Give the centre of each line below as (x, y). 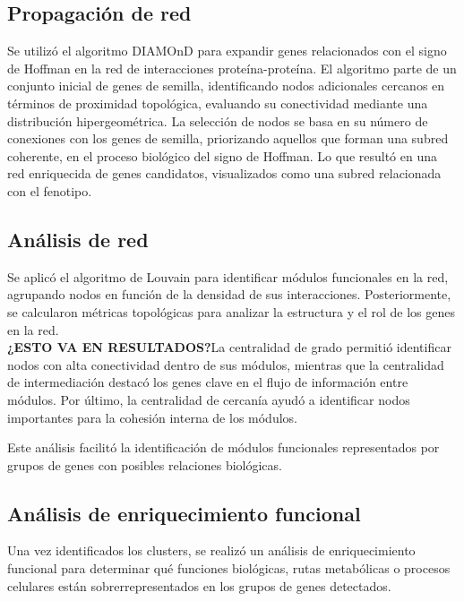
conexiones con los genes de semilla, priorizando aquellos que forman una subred (228, 138)
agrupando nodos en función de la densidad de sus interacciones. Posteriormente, (229, 294)
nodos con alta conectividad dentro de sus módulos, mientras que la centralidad (226, 364)
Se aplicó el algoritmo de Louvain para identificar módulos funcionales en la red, (228, 276)
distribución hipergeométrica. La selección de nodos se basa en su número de (218, 120)
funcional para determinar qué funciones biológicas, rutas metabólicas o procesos (229, 568)
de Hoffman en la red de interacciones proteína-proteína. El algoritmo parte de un (232, 68)
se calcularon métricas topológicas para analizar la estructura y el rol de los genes (232, 311)
